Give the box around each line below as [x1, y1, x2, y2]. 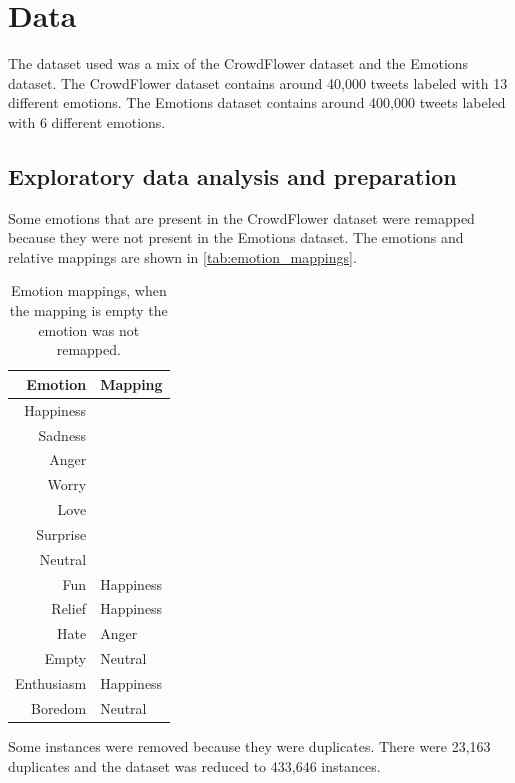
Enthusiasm [15, 672, 87, 693]
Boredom [31, 697, 87, 718]
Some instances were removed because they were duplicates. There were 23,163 [8, 735, 491, 756]
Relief [51, 598, 87, 619]
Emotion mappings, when [10, 280, 167, 301]
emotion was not [38, 319, 140, 340]
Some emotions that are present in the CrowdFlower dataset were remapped [8, 207, 475, 228]
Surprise [36, 523, 87, 544]
